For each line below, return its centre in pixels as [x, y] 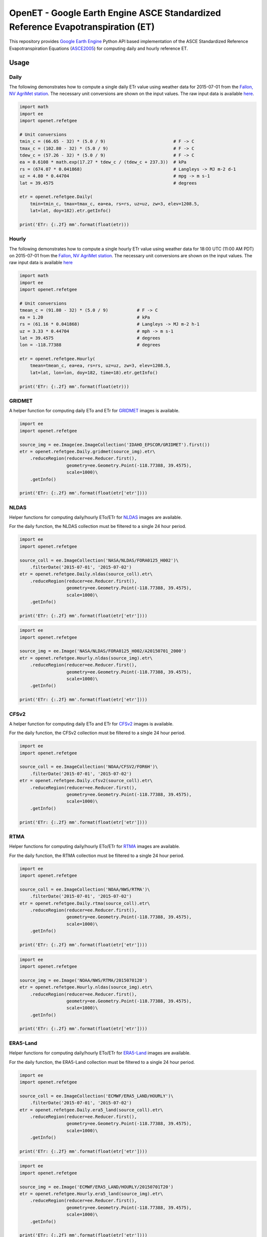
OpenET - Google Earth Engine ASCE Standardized [115, 13]
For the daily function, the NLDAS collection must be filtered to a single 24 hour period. [98, 526]
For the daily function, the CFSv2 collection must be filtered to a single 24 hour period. [97, 733]
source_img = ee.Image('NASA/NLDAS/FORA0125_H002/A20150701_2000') [103, 651]
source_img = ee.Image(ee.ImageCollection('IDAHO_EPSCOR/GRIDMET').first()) [115, 445]
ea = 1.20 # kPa [85, 317]
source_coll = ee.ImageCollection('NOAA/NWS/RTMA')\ [85, 889]
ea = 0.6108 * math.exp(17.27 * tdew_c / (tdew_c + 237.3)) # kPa [103, 162]
